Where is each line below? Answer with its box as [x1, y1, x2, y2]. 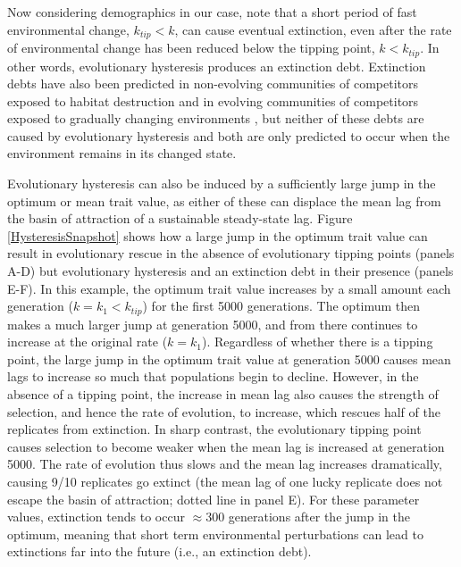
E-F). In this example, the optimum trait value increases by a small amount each [7, 279, 451, 297]
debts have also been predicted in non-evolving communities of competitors [7, 74, 419, 93]
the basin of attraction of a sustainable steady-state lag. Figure [7, 209, 353, 228]
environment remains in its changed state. [7, 144, 237, 163]
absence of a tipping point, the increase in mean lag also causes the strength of [7, 385, 439, 404]
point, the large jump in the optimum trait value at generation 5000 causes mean [7, 349, 451, 368]
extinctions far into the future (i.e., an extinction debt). [7, 542, 312, 561]
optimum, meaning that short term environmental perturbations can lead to [7, 524, 423, 543]
